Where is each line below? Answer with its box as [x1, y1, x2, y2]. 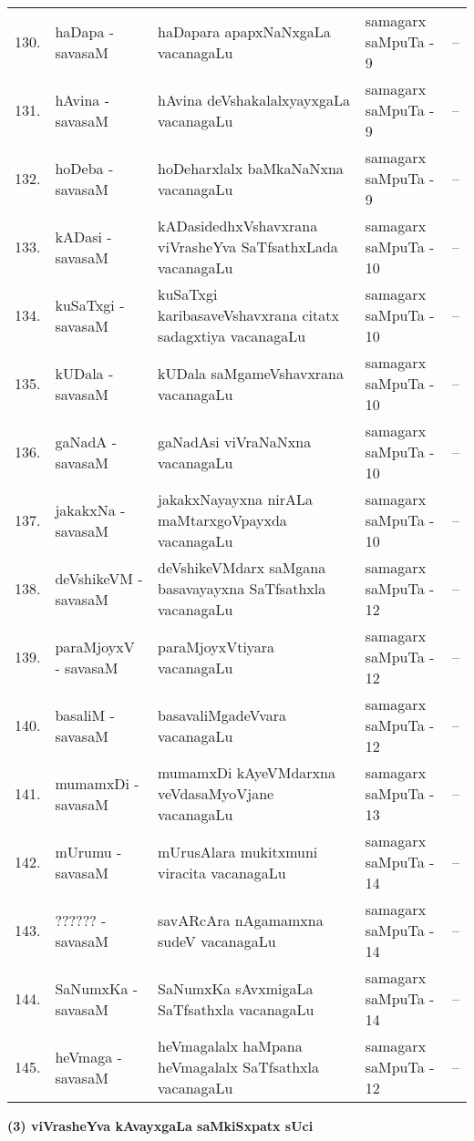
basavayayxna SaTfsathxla [157, 578, 326, 599]
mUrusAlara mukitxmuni [157, 840, 318, 862]
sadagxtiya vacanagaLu [157, 325, 306, 346]
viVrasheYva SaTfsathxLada [157, 236, 338, 257]
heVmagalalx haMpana [157, 1035, 303, 1056]
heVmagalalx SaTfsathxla [157, 1056, 319, 1077]
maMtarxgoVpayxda [157, 509, 287, 530]
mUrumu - [55, 840, 122, 862]
